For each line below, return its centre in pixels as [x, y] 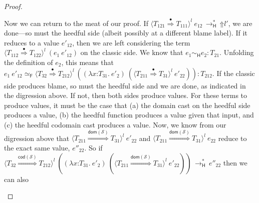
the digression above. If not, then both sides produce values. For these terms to [126, 95]
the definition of [29, 62]
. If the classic [233, 73]
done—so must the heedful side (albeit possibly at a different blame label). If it [126, 33]
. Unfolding [237, 52]
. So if [93, 147]
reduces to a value [32, 42]
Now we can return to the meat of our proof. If [76, 23]
